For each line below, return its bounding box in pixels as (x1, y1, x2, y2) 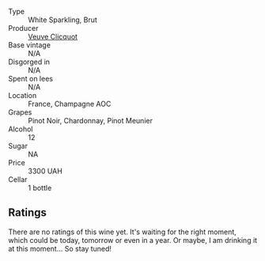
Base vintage (8, 40, 51, 50)
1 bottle (28, 183, 52, 192)
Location (8, 91, 37, 100)
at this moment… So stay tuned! (8, 244, 112, 253)
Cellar (8, 175, 28, 184)
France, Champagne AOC (28, 99, 112, 108)
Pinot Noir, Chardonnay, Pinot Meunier (28, 116, 153, 125)
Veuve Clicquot (28, 32, 78, 41)
